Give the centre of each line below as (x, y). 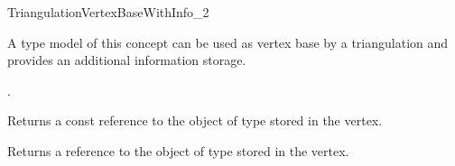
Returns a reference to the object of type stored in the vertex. (178, 150)
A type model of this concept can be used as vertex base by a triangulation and (228, 42)
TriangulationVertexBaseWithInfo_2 (108, 12)
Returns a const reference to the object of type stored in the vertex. (195, 120)
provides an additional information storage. (127, 60)
